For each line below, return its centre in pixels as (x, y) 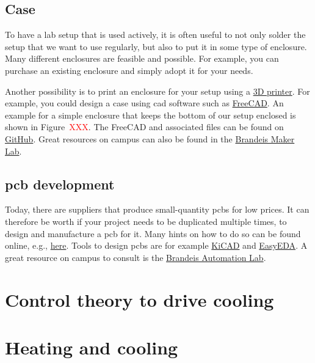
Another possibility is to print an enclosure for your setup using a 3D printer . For (157, 91)
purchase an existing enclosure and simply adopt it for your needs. (129, 70)
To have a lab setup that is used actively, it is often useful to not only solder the (155, 35)
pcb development (60, 184)
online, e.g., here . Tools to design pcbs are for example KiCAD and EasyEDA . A (156, 245)
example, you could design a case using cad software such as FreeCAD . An (144, 103)
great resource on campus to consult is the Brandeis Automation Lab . (136, 257)
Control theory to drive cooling (139, 299)
